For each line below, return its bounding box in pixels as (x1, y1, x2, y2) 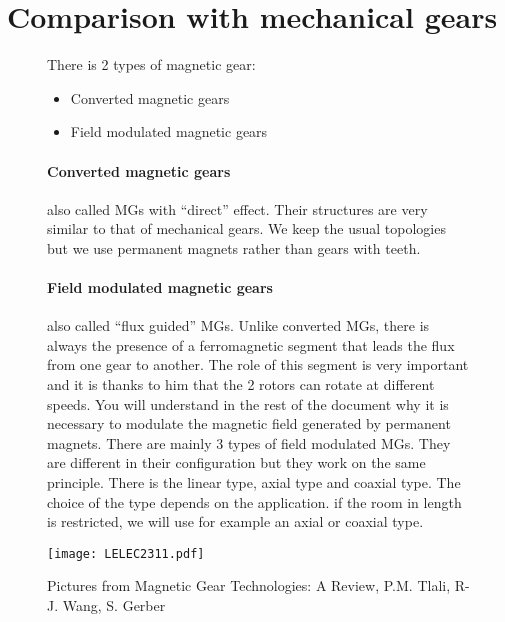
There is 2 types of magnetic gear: (47, 54, 256, 75)
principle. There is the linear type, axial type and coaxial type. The (47, 472, 461, 493)
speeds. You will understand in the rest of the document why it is (47, 393, 449, 414)
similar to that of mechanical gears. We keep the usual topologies (47, 218, 446, 239)
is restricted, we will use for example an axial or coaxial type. (47, 511, 424, 532)
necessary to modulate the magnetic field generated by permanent (47, 413, 451, 434)
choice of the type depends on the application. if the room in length (47, 491, 462, 512)
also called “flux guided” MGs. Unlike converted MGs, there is (47, 315, 430, 336)
